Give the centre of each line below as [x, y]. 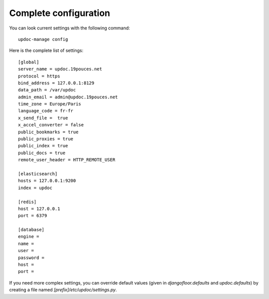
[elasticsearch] [38, 174]
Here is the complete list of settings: [46, 50]
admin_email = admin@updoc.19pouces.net [68, 97]
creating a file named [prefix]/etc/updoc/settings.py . [63, 290]
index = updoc [35, 188]
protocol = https [39, 76]
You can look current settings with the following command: [70, 28]
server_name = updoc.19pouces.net [60, 69]
